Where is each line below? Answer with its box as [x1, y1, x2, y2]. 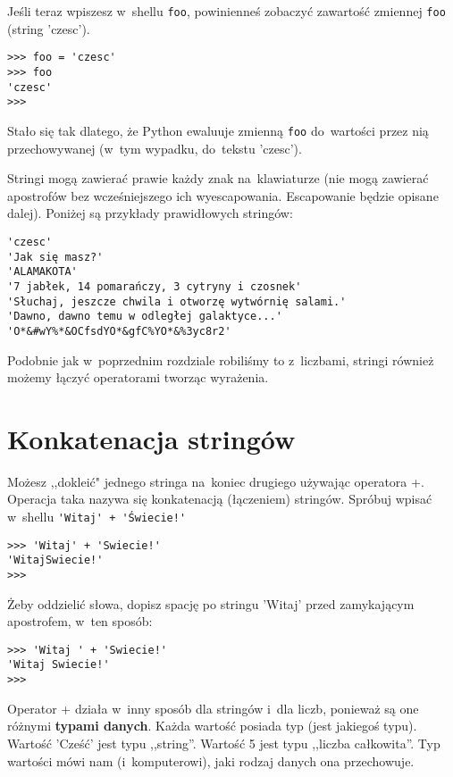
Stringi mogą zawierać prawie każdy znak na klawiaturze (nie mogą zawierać [7, 169, 429, 188]
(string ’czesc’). [7, 19, 90, 38]
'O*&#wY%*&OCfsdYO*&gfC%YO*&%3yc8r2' [7, 324, 231, 338]
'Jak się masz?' [7, 250, 104, 263]
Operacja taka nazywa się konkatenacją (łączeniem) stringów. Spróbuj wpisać [7, 489, 432, 508]
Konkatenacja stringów [7, 420, 296, 456]
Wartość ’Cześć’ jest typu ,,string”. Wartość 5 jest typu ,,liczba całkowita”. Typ [7, 733, 440, 752]
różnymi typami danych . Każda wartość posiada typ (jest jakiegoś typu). [7, 716, 417, 735]
